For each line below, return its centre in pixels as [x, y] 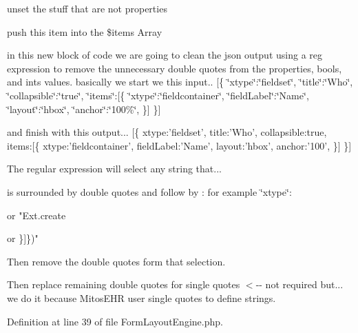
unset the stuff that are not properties [87, 8]
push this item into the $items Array [85, 31]
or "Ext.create [36, 215]
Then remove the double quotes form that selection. [116, 261]
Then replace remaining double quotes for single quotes [124, 284]
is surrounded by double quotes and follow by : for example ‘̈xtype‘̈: [149, 191]
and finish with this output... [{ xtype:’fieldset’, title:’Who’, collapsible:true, [167, 132]
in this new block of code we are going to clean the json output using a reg [165, 55]
